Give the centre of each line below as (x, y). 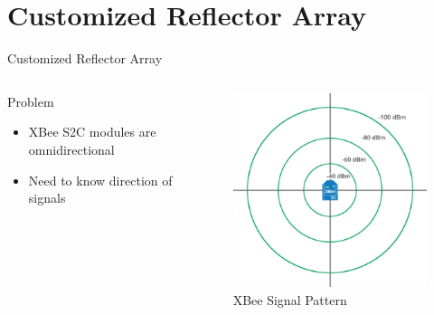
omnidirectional (71, 149)
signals (47, 198)
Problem (31, 101)
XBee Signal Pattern (290, 299)
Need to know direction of (100, 180)
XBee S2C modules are (92, 132)
